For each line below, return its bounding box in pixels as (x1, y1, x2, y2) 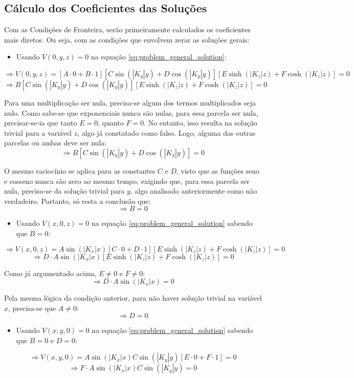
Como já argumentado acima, (4, 267, 97, 278)
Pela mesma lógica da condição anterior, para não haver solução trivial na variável (4, 292, 262, 303)
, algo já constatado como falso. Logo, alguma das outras (77, 127, 256, 138)
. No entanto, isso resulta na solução (144, 117, 257, 128)
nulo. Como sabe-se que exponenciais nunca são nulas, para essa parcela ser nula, (4, 107, 258, 118)
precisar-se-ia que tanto (4, 117, 77, 128)
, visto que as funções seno (176, 165, 260, 176)
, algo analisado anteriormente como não (130, 185, 257, 196)
